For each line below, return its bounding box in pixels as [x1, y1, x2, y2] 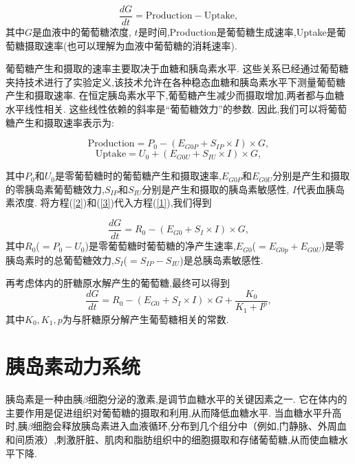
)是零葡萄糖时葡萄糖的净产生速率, [85, 239, 236, 253]
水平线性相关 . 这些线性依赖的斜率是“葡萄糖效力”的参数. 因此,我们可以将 [6, 102, 328, 116]
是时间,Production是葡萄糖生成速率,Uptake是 [138, 25, 336, 39]
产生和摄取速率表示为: [14, 115, 114, 129]
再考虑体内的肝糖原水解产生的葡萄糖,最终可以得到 [6, 276, 230, 290]
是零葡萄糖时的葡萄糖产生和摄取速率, [54, 168, 222, 183]
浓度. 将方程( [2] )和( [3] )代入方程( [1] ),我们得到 [14, 195, 212, 210]
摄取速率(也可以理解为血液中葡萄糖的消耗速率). [24, 38, 237, 52]
